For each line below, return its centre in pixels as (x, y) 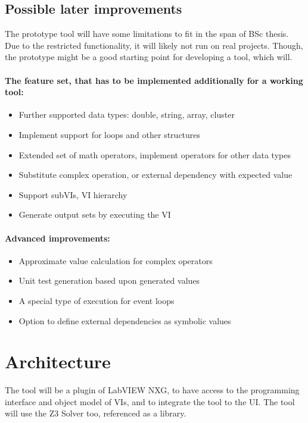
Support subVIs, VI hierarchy (73, 194)
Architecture (58, 361)
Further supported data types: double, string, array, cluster (127, 115)
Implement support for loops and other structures (110, 134)
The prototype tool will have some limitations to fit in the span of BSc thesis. (147, 34)
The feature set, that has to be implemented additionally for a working (154, 80)
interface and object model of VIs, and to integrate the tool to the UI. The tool (150, 401)
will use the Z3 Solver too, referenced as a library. (96, 413)
